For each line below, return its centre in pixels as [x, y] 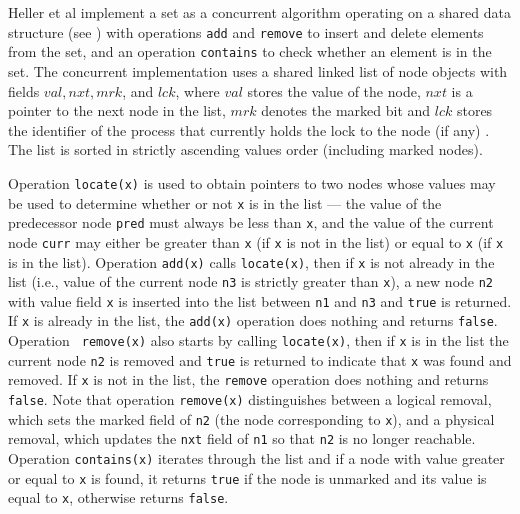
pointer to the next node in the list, [117, 110]
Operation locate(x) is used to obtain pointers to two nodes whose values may [252, 182]
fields [24, 90]
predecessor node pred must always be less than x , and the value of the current [251, 222]
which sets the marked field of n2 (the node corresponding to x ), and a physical [251, 418]
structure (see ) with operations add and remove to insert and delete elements [246, 31]
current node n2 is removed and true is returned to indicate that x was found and [260, 359]
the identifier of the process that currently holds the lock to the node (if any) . [249, 129]
